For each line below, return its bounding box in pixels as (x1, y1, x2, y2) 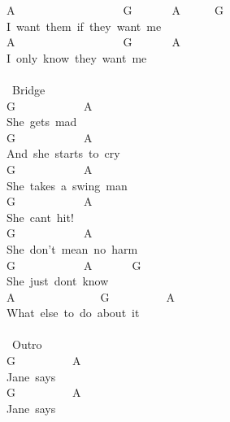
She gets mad (7, 113, 77, 130)
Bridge (11, 80, 46, 98)
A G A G (7, 2, 223, 18)
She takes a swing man (7, 176, 128, 194)
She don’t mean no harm (7, 240, 138, 257)
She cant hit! (7, 208, 74, 225)
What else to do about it (7, 304, 140, 321)
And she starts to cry (7, 145, 120, 162)
